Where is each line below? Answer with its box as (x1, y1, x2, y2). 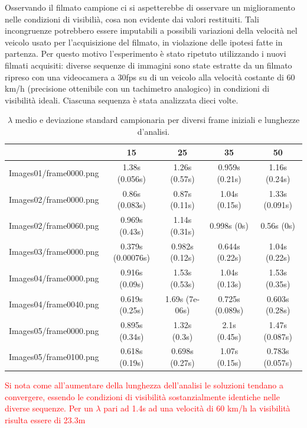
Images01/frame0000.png (9, 167, 99, 179)
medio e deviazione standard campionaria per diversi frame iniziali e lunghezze (15, 114, 300, 126)
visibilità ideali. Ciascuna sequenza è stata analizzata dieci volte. (5, 93, 239, 106)
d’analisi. (137, 125, 170, 137)
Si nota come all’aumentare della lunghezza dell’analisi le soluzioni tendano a (5, 379, 283, 391)
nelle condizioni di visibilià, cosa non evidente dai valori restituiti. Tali (5, 12, 259, 25)
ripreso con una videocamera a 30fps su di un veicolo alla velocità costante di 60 (5, 70, 295, 83)
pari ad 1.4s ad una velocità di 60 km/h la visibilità (103, 402, 290, 414)
